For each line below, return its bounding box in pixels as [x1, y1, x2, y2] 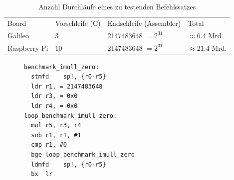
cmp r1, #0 [31, 141, 67, 149]
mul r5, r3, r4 [31, 122, 81, 129]
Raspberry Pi [7, 42, 48, 53]
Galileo [7, 30, 29, 40]
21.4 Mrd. [197, 42, 227, 53]
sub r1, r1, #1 [31, 131, 81, 139]
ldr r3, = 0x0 [31, 92, 78, 100]
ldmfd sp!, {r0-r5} [31, 161, 106, 168]
